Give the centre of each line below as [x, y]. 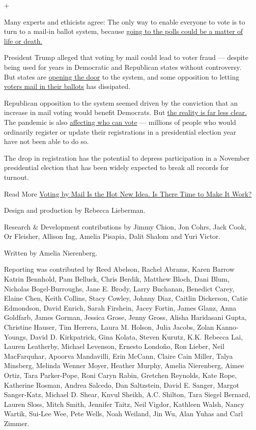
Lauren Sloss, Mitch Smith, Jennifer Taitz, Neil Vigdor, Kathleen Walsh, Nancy [124, 404]
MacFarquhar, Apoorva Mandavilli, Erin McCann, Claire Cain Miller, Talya [118, 356]
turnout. [16, 177]
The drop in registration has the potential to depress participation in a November [127, 158]
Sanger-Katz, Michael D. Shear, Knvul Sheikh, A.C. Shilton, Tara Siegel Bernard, [127, 394]
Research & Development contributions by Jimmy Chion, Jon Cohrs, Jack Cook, [125, 226]
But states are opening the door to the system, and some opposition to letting [122, 76]
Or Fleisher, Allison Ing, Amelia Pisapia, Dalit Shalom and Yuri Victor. [112, 236]
